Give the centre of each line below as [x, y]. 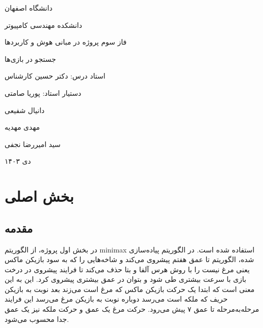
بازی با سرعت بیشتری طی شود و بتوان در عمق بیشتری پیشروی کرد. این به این [125, 279]
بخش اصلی [39, 196]
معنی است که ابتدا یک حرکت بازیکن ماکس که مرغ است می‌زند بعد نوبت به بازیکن [130, 289]
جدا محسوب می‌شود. [37, 319]
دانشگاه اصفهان [29, 8]
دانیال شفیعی [25, 110]
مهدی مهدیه [22, 127]
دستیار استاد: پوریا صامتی [43, 93]
